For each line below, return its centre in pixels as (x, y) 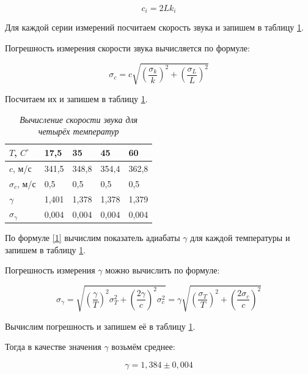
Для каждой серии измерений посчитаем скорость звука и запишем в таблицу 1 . (154, 27)
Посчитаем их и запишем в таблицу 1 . (76, 99)
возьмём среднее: (143, 347)
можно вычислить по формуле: (163, 270)
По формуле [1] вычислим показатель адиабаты (93, 238)
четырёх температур (79, 131)
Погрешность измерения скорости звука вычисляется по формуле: (127, 48)
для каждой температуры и (240, 238)
